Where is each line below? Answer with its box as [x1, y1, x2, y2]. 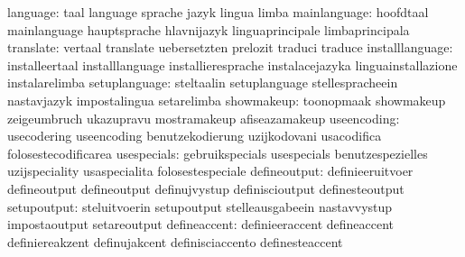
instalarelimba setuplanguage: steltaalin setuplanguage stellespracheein [7, 73, 398, 92]
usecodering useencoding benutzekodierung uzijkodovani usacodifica [7, 126, 382, 145]
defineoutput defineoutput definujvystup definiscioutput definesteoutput [7, 179, 405, 197]
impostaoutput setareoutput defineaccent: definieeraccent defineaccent [7, 215, 395, 234]
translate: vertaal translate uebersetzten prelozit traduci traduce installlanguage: [7, 38, 453, 57]
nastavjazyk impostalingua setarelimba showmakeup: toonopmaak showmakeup [7, 90, 446, 109]
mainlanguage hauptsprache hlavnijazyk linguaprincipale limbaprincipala [7, 20, 410, 39]
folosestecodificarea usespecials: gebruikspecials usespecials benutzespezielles [7, 143, 428, 162]
